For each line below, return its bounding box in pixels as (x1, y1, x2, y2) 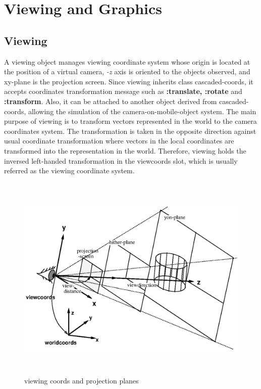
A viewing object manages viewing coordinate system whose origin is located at (4, 56, 250, 67)
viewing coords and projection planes (24, 375, 139, 386)
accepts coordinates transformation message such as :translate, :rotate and (4, 86, 242, 96)
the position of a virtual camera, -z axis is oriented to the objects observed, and (4, 66, 250, 77)
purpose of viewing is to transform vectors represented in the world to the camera (4, 116, 257, 126)
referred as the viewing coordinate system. (4, 165, 135, 176)
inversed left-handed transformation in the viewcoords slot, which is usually (4, 155, 238, 166)
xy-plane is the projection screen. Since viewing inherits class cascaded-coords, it (4, 76, 253, 86)
